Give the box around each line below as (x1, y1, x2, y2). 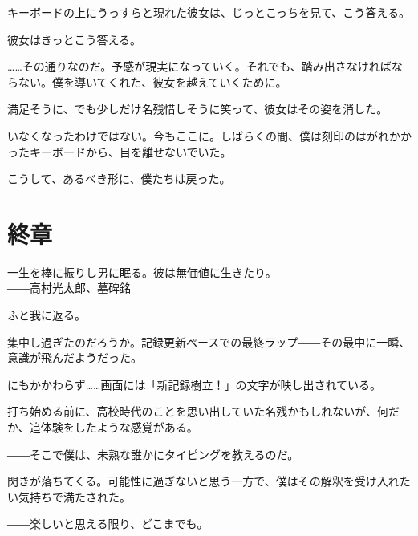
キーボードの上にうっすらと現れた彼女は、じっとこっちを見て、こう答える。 (7, 4, 410, 20)
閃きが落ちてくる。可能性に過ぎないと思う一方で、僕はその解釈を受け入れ (7, 473, 400, 489)
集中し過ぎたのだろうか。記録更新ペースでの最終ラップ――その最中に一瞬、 (7, 333, 411, 350)
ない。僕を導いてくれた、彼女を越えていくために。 (18, 73, 287, 90)
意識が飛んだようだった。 (7, 349, 142, 366)
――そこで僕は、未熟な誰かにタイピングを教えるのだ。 (7, 445, 299, 462)
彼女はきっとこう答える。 (7, 30, 142, 47)
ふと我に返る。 (7, 307, 86, 323)
